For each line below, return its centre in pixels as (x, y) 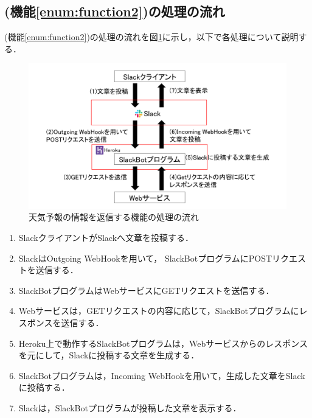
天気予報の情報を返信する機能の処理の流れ (114, 217)
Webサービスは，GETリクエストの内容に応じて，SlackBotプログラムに (159, 311)
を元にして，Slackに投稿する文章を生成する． (109, 355)
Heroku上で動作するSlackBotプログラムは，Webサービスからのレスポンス (163, 343)
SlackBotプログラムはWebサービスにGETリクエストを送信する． (146, 290)
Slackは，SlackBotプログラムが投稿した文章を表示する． (130, 408)
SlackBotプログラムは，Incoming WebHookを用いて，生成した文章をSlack (162, 375)
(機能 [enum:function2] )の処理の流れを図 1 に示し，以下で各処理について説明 (151, 37)
